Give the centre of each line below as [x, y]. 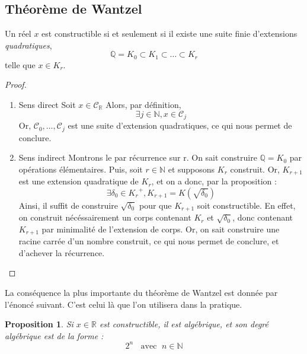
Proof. [16, 84]
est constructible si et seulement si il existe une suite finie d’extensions [170, 34]
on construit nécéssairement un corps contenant [105, 217]
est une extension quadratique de [79, 181]
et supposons [191, 169]
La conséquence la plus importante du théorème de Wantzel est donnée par [141, 293]
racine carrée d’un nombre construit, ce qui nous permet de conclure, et [149, 241]
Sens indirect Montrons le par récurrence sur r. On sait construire [138, 157]
